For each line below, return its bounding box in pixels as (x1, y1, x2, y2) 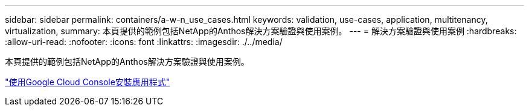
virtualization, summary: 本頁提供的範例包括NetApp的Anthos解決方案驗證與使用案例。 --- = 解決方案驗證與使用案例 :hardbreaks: (5, 26, 517, 36)
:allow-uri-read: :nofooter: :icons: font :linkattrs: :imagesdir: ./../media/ (5, 37, 283, 47)
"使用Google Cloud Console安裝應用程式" (5, 77, 170, 87)
